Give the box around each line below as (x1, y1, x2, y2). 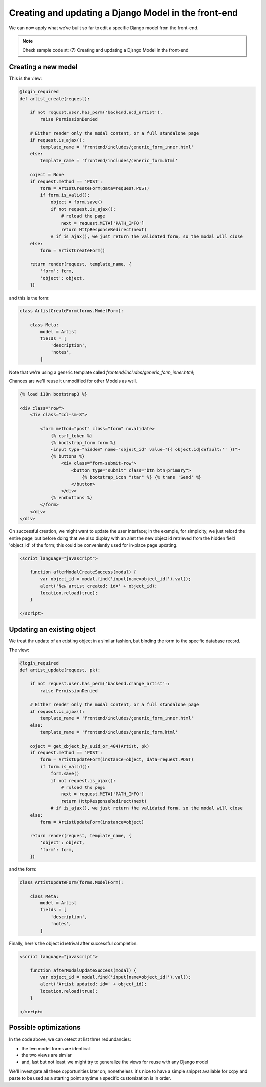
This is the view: (9, 75, 42, 81)
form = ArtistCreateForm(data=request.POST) (40, 186, 150, 191)
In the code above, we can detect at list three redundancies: (9, 1036, 131, 1042)
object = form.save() (50, 199, 103, 205)
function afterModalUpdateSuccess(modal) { (30, 968, 136, 973)
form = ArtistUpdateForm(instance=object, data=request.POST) (40, 757, 194, 762)
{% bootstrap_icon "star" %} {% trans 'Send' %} (81, 474, 201, 480)
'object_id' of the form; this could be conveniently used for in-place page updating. (9, 542, 178, 548)
